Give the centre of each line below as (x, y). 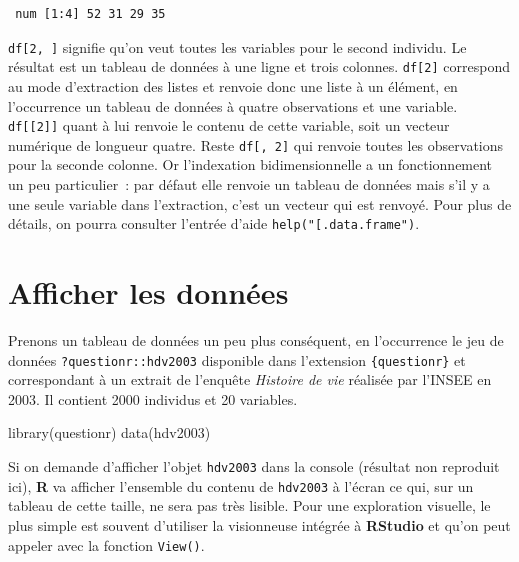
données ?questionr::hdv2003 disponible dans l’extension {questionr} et (237, 359)
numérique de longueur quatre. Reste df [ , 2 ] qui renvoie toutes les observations (256, 144)
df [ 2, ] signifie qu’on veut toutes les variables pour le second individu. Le (237, 46)
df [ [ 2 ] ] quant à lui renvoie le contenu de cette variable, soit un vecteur (229, 125)
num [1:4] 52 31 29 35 (90, 14)
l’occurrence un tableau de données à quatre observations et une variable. (233, 105)
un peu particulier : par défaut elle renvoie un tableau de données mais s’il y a (249, 184)
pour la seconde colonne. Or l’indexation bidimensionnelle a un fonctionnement (250, 164)
